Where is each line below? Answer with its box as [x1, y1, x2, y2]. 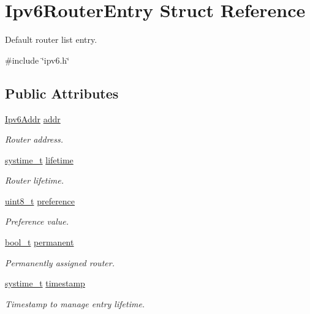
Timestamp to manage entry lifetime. [5, 297, 145, 310]
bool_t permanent [5, 236, 74, 249]
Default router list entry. [5, 33, 97, 46]
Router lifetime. [5, 174, 64, 187]
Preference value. [5, 215, 69, 228]
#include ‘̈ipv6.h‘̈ [5, 53, 70, 66]
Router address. [5, 133, 64, 146]
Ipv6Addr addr [5, 112, 61, 125]
